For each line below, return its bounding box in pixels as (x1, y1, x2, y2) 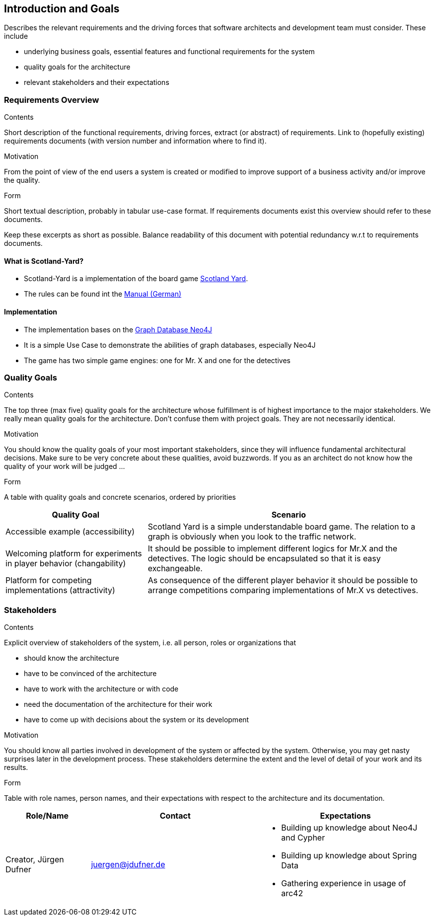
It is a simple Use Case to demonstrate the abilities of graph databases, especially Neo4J (24, 340, 316, 349)
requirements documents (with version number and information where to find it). (4, 137, 267, 146)
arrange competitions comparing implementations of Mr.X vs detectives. (147, 585, 418, 596)
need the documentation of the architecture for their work (24, 700, 213, 709)
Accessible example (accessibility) (5, 527, 135, 537)
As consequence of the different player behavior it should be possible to (147, 575, 418, 586)
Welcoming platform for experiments (5, 548, 142, 559)
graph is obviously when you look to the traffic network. (147, 532, 357, 542)
